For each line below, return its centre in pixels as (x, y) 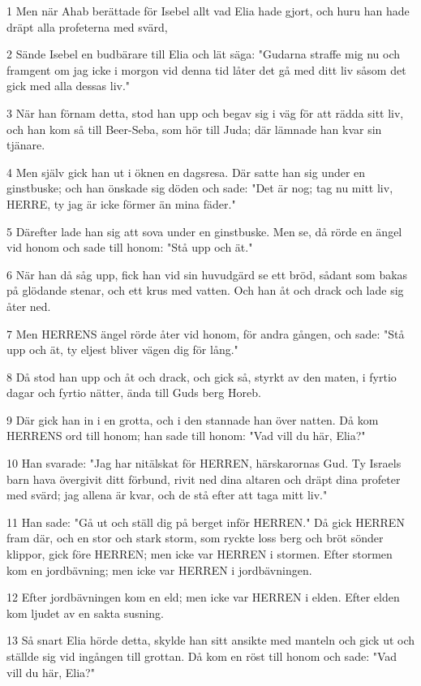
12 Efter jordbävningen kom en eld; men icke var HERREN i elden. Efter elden (203, 597)
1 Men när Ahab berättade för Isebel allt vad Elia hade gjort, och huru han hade (208, 11)
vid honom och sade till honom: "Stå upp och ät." (130, 247)
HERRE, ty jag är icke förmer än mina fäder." (121, 203)
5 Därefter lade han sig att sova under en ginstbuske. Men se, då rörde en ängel (204, 231)
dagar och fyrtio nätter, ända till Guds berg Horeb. (134, 393)
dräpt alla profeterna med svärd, (87, 26)
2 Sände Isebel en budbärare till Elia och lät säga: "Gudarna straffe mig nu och (204, 54)
